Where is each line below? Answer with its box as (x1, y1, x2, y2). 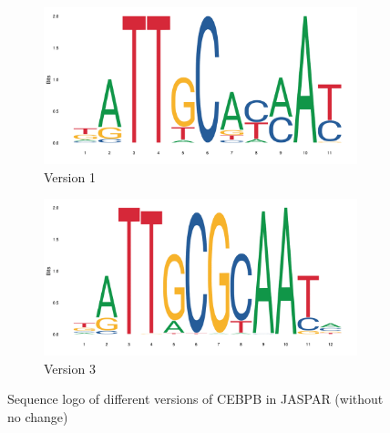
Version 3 (44, 358, 96, 377)
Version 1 (44, 167, 96, 186)
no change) (7, 407, 68, 426)
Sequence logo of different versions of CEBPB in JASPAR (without (7, 389, 384, 408)
